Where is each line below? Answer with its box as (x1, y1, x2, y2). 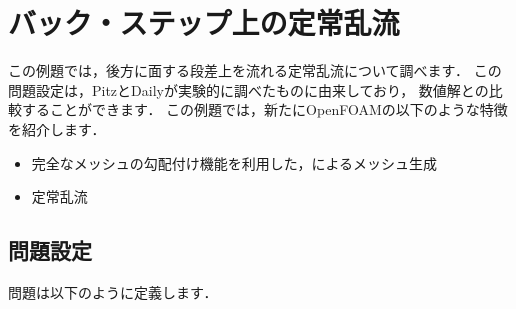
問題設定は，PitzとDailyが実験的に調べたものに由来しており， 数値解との (8, 79, 489, 100)
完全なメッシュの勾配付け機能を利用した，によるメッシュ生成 (31, 152, 438, 173)
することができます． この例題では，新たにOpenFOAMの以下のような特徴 (21, 99, 508, 120)
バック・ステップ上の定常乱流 (8, 2, 400, 43)
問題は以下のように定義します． (8, 281, 218, 302)
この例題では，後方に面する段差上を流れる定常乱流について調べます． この (8, 60, 502, 81)
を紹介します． (8, 118, 106, 139)
